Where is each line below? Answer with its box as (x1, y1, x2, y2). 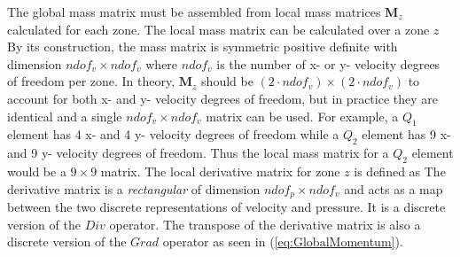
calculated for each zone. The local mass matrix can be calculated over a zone (7, 19, 430, 38)
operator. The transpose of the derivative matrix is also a (109, 214, 421, 233)
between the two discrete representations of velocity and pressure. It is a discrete (7, 198, 446, 215)
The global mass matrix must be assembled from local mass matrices (7, 3, 381, 20)
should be (201, 72, 253, 90)
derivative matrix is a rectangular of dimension (7, 179, 261, 198)
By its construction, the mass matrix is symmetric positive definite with (7, 37, 398, 56)
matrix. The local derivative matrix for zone (100, 161, 340, 180)
